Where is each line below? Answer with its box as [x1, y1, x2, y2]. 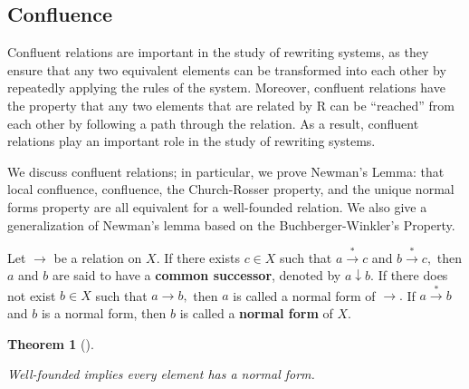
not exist [7, 286, 56, 305]
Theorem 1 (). [7, 334, 94, 353]
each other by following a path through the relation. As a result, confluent [7, 113, 419, 132]
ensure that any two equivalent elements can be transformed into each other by [7, 60, 446, 79]
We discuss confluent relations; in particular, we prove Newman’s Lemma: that [7, 161, 445, 180]
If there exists [164, 248, 240, 267]
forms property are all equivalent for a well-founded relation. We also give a [7, 197, 427, 216]
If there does [378, 266, 448, 285]
